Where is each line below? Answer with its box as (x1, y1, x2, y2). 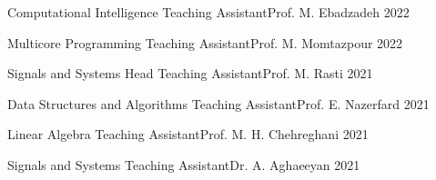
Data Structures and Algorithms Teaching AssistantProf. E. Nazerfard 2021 (7, 94, 430, 113)
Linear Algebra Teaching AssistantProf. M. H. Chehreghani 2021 (7, 125, 369, 144)
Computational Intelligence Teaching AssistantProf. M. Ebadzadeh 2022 (7, 3, 410, 21)
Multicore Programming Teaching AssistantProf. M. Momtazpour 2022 (7, 33, 403, 52)
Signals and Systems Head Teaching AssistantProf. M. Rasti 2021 (7, 64, 373, 83)
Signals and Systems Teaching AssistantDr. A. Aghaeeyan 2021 (7, 155, 360, 174)
